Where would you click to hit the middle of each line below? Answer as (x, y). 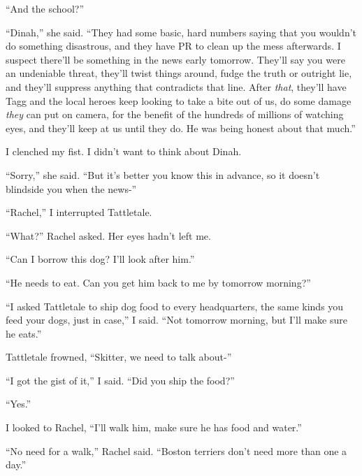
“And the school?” (45, 8)
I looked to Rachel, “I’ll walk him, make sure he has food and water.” (154, 427)
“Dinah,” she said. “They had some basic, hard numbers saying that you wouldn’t (181, 32)
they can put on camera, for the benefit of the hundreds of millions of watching (175, 114)
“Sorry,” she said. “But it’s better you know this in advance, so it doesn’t (163, 174)
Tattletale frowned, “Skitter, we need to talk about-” (119, 357)
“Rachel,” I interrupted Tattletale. (79, 212)
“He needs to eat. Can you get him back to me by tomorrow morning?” (158, 282)
